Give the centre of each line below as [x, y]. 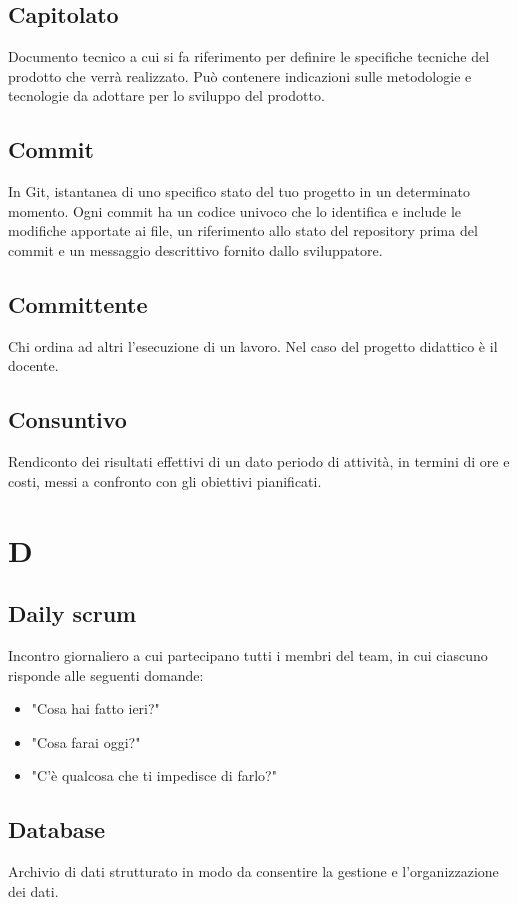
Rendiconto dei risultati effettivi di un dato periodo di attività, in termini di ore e [259, 461]
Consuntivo [67, 419]
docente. [33, 365]
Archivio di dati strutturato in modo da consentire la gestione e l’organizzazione [253, 871]
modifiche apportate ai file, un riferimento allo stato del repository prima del [243, 230]
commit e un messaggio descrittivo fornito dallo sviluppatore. [195, 249]
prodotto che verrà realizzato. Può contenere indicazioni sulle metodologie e [240, 75]
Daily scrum [72, 613]
